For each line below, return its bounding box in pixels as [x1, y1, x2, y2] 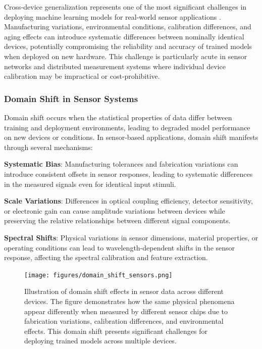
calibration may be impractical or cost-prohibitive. [4, 71, 160, 81]
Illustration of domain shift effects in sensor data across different [24, 286, 224, 296]
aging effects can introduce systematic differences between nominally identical [4, 31, 244, 41]
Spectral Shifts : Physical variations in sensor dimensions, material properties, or [4, 232, 258, 242]
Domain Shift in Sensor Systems [4, 92, 138, 105]
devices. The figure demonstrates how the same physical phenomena [24, 295, 235, 306]
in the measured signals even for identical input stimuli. [4, 178, 176, 189]
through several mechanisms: [4, 141, 93, 152]
